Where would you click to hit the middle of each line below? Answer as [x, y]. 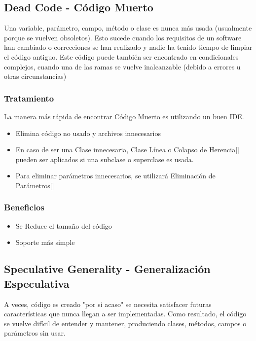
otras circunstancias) [35, 76]
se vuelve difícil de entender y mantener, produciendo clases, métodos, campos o [125, 323]
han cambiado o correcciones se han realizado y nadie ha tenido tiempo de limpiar [128, 47]
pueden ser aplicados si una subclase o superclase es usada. [105, 159]
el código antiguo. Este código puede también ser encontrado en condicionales [121, 56]
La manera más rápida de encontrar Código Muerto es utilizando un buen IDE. [124, 116]
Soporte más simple [45, 242]
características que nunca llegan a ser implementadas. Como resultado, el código [125, 314]
